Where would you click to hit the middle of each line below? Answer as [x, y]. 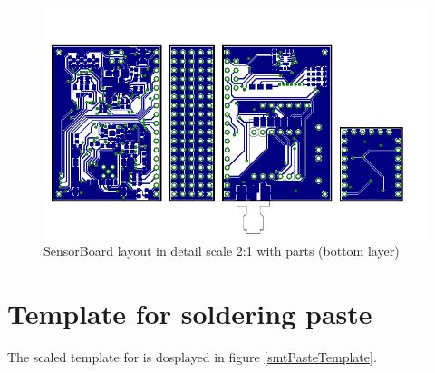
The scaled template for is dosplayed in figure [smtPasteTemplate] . [192, 356]
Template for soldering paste [190, 313]
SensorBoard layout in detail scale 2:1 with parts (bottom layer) [222, 250]
